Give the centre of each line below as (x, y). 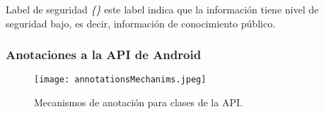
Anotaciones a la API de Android (104, 55)
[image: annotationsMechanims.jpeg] (120, 80)
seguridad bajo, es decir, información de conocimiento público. (141, 23)
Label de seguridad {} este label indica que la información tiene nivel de (162, 9)
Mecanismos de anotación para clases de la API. (138, 102)
